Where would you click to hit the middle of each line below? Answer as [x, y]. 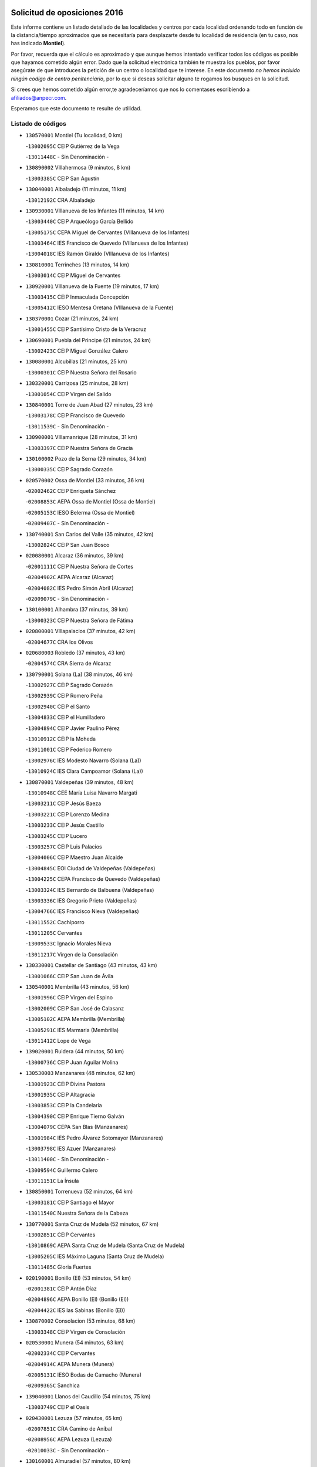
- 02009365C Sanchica [53, 1385]
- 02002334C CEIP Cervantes [60, 1353]
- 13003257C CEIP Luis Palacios [64, 846]
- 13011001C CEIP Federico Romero [69, 750]
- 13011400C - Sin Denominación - [67, 1160]
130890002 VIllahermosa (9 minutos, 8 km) [78, 168]
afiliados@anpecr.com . [39, 97]
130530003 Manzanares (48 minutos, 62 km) [80, 1073]
